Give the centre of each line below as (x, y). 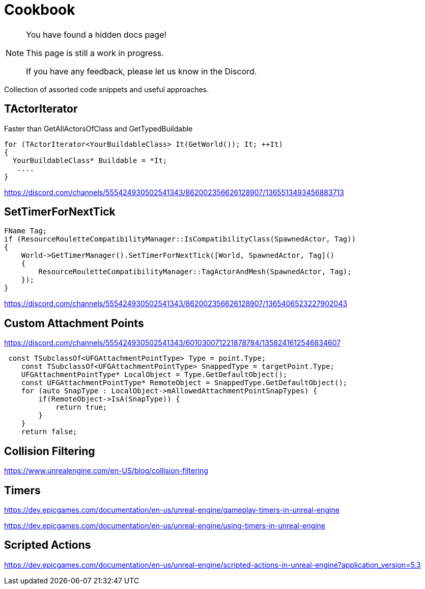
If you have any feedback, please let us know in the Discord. (141, 71)
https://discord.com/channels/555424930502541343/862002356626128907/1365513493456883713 (174, 192)
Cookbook (40, 10)
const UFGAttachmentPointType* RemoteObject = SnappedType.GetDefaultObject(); (184, 383)
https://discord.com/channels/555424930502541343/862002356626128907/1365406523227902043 (176, 304)
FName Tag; (26, 231)
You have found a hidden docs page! (96, 34)
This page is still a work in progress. (95, 53)
